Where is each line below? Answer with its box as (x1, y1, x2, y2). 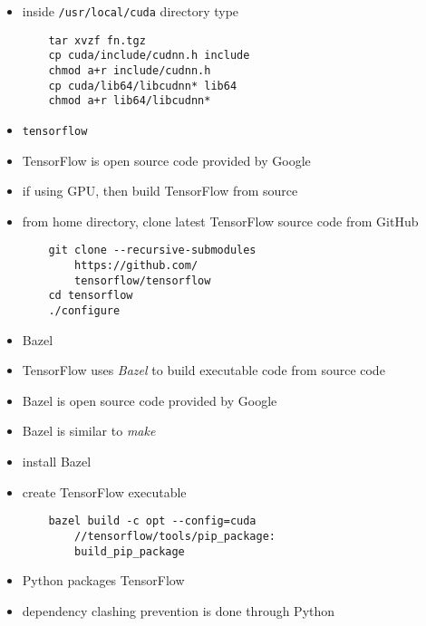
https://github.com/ (74, 259, 198, 273)
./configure (48, 304, 121, 317)
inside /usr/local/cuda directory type (22, 2, 239, 20)
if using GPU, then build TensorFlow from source (22, 181, 298, 200)
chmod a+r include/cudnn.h (48, 63, 211, 77)
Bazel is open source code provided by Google (22, 390, 277, 409)
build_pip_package (74, 544, 185, 558)
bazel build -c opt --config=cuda (48, 515, 257, 528)
